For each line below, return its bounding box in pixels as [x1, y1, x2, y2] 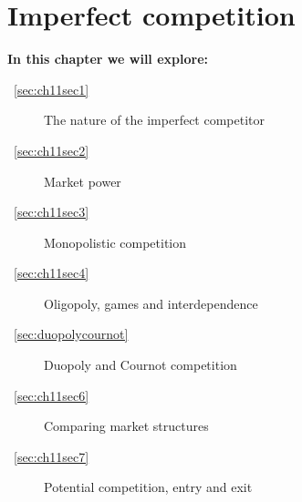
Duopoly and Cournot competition [44, 355, 237, 374]
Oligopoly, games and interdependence [44, 293, 258, 312]
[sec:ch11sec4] [14, 263, 89, 282]
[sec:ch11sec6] [14, 385, 89, 405]
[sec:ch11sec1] [14, 79, 89, 98]
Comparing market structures [44, 416, 209, 435]
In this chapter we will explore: [7, 49, 208, 68]
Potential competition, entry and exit [44, 477, 253, 497]
